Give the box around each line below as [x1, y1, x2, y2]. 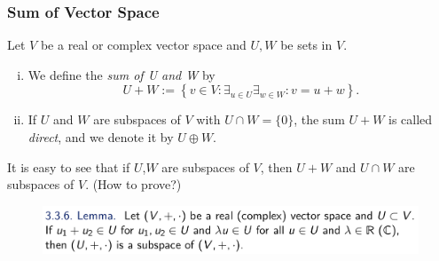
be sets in [280, 36, 333, 54]
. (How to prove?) [85, 175, 182, 194]
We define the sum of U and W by [27, 65, 216, 83]
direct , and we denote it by [27, 128, 174, 146]
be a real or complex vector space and [40, 36, 247, 54]
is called [388, 110, 433, 129]
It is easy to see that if [7, 157, 130, 176]
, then [260, 157, 293, 176]
